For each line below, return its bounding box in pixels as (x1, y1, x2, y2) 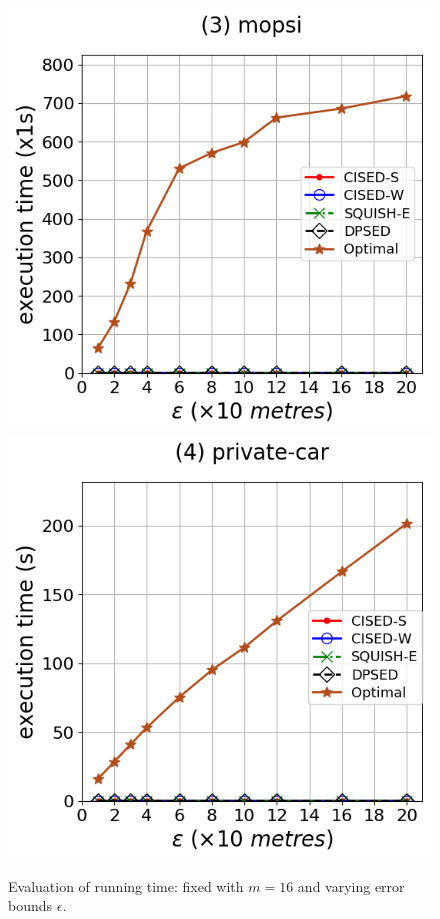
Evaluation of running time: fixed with (8, 875, 244, 896)
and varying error (297, 875, 405, 896)
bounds (8, 895, 53, 916)
